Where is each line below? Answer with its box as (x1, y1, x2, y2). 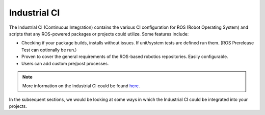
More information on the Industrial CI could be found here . (22, 83, 140, 89)
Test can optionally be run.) (21, 47, 77, 53)
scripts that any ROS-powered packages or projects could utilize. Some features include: (9, 31, 189, 37)
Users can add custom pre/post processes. (21, 60, 109, 66)
